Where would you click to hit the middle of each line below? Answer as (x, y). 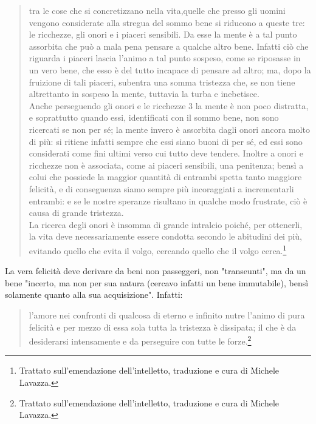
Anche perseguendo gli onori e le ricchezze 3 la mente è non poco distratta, (169, 105)
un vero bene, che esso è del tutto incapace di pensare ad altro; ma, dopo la (170, 69)
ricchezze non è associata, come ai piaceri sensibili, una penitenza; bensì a (166, 165)
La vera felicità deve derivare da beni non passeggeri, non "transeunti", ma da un (156, 271)
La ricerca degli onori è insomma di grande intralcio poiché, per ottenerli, (166, 224)
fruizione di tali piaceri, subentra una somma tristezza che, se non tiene (162, 82)
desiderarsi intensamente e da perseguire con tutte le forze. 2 (140, 340)
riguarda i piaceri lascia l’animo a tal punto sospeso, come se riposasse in (165, 58)
